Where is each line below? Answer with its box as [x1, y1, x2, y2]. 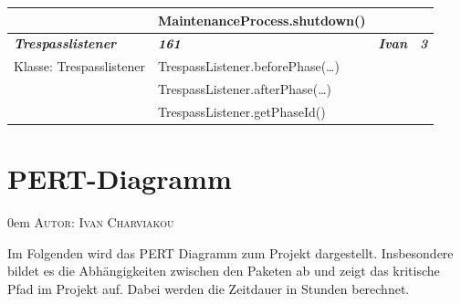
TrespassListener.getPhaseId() [158, 101, 326, 121]
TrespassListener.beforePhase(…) [158, 57, 340, 76]
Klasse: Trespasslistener [14, 57, 146, 76]
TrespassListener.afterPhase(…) [158, 79, 331, 99]
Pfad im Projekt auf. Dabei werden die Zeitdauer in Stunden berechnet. [7, 278, 410, 298]
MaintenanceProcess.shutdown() [158, 10, 366, 29]
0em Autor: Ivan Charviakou [7, 213, 174, 232]
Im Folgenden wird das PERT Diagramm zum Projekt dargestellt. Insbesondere [7, 243, 454, 262]
